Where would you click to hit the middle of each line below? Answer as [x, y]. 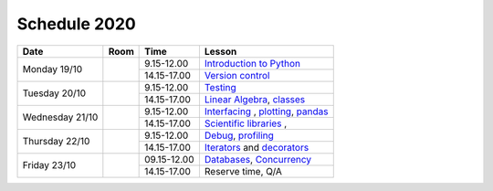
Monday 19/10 [52, 69]
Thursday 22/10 [56, 142]
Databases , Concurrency [258, 159]
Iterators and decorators [257, 147]
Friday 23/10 [49, 165]
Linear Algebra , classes [255, 99]
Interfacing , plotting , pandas [266, 111]
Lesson [220, 51]
